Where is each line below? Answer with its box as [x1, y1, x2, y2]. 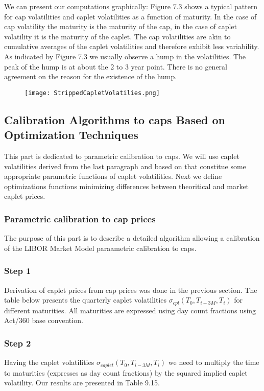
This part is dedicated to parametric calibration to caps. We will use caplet [4, 151, 239, 161]
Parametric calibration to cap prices [4, 212, 156, 225]
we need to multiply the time [168, 357, 259, 367]
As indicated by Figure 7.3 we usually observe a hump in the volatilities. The [4, 51, 246, 61]
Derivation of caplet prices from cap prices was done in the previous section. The [4, 284, 257, 295]
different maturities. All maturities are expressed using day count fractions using [4, 305, 256, 315]
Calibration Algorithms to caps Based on [4, 111, 226, 127]
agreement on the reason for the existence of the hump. [4, 71, 177, 82]
